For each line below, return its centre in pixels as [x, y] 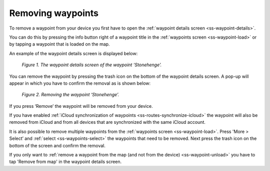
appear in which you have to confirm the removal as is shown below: [80, 83]
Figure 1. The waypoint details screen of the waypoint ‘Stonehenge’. [92, 65]
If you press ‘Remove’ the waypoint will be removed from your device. [81, 106]
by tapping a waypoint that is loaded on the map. [59, 44]
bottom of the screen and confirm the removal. [57, 145]
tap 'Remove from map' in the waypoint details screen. [65, 162]
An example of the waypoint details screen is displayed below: [73, 53]
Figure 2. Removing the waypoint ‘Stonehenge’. [70, 95]
